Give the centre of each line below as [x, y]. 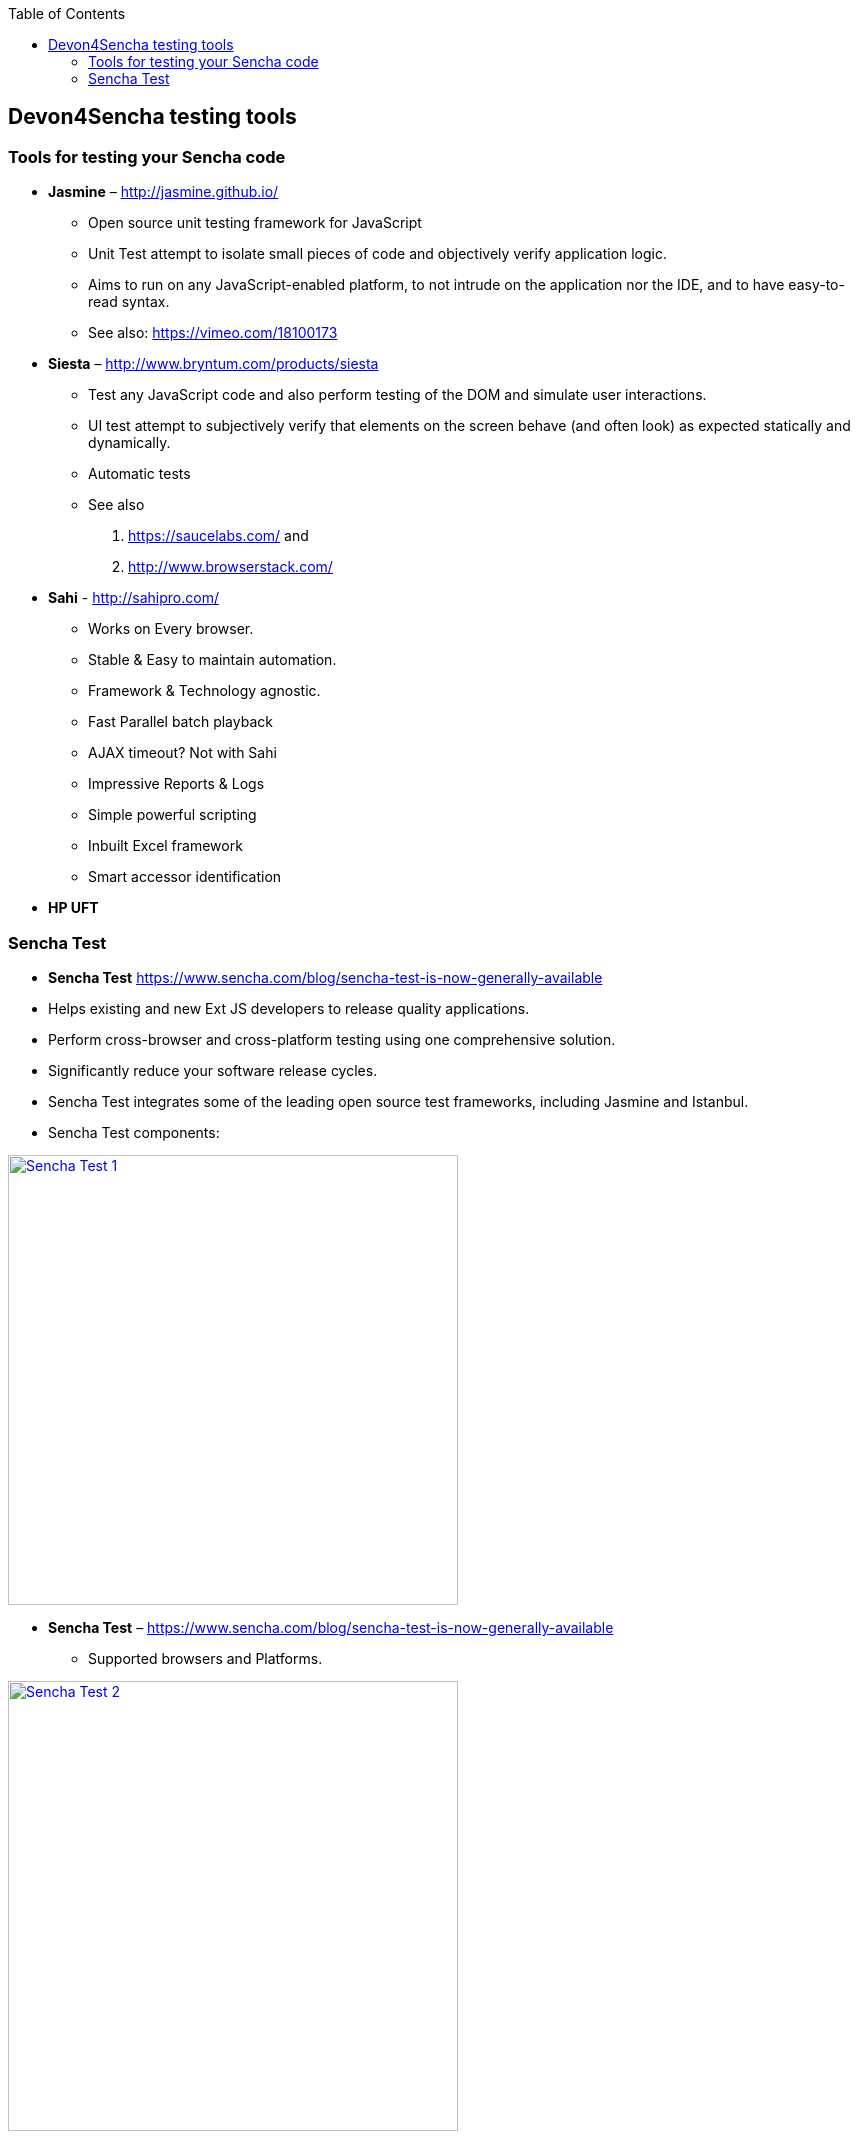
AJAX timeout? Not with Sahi [182, 753]
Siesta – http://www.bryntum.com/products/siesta [213, 364]
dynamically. [129, 443]
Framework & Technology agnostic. [204, 691]
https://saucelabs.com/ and [218, 536]
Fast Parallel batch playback [180, 722]
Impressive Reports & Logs [176, 784]
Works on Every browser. [171, 629]
